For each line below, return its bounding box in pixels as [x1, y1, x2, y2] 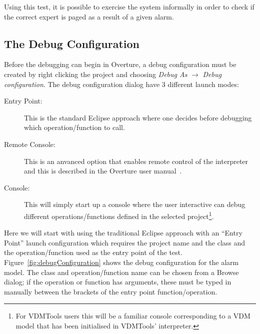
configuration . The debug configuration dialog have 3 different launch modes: [4, 78, 239, 89]
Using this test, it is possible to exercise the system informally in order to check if [4, 1, 254, 11]
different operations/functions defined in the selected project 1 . [24, 209, 214, 221]
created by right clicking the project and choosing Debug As [4, 68, 187, 79]
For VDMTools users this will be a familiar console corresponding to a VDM [15, 310, 250, 321]
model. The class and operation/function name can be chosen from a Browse [4, 266, 239, 277]
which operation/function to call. [24, 122, 125, 132]
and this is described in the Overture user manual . [24, 165, 182, 176]
